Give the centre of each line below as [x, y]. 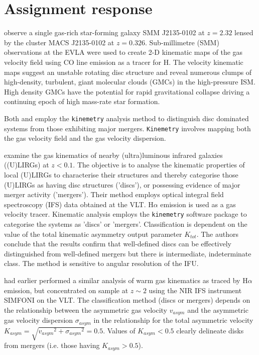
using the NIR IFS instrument [195, 290]
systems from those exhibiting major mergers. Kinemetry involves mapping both [127, 128]
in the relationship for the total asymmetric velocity [173, 320]
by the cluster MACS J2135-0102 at [59, 42]
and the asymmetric [218, 309]
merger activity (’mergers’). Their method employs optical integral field [114, 194]
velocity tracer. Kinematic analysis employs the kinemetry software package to [125, 214]
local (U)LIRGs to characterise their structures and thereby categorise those [121, 174]
